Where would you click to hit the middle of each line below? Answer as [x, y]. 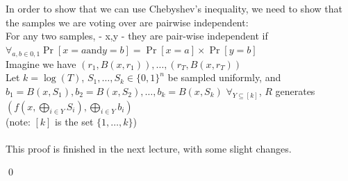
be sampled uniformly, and [224, 77]
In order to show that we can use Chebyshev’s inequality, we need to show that [174, 8]
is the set [74, 121]
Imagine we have [41, 63]
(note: [18, 121]
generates [295, 90]
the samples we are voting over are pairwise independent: [127, 22]
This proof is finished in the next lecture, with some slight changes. [149, 148]
